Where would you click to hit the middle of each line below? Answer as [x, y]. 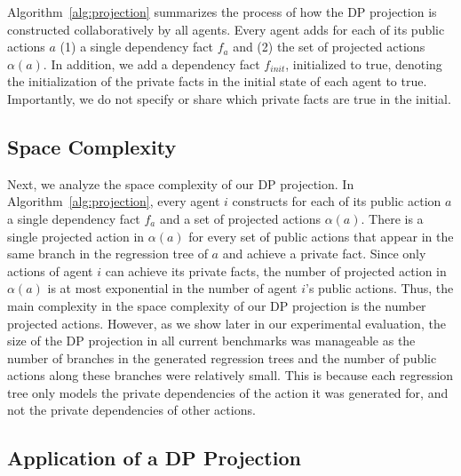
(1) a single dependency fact [136, 47]
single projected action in [76, 236]
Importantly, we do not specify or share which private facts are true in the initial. [229, 98]
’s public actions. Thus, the [379, 288]
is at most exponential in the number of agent [172, 288]
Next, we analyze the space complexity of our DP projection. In [181, 183]
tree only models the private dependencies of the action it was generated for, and [228, 392]
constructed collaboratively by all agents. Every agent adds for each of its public [226, 29]
